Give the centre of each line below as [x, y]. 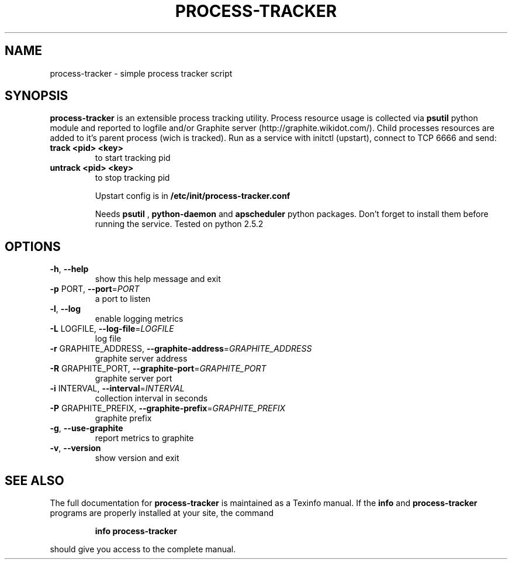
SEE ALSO [34, 480]
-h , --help [69, 269]
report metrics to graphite [144, 438]
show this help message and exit [158, 279]
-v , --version [75, 448]
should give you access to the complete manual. [143, 549]
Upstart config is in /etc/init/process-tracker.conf [193, 196]
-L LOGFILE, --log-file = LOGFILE [112, 329]
